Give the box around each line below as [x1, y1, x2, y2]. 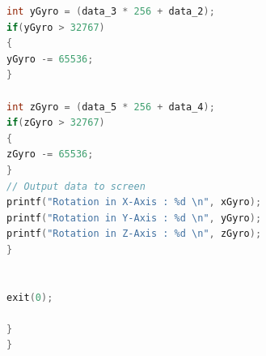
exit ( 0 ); [6, 291, 53, 303]
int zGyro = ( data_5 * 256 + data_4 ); [6, 101, 215, 113]
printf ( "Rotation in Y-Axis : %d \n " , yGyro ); [6, 212, 262, 224]
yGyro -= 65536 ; [6, 53, 94, 65]
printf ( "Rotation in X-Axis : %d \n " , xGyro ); [6, 196, 262, 208]
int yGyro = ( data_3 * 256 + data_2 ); [6, 6, 215, 17]
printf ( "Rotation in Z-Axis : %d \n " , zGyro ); [6, 228, 262, 240]
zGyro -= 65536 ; [6, 148, 94, 161]
